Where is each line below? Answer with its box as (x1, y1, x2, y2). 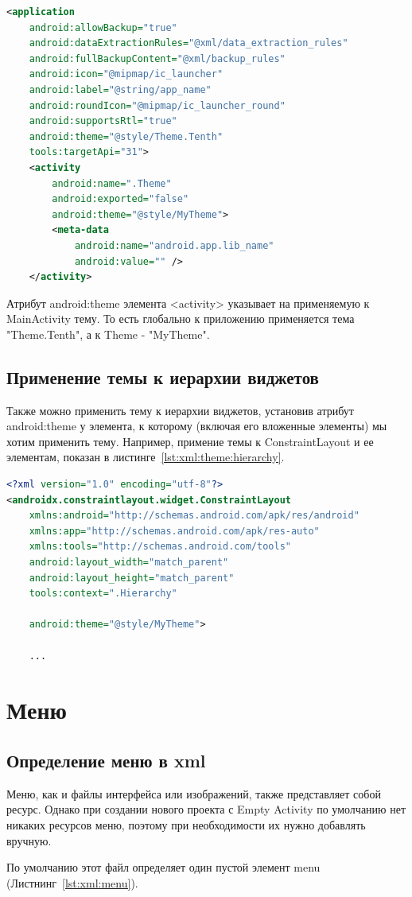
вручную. (6, 832, 52, 848)
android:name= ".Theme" (52, 177, 172, 189)
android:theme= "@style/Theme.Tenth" (29, 130, 223, 142)
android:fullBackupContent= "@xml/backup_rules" (29, 52, 286, 64)
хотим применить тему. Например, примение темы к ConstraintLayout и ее (6, 433, 374, 449)
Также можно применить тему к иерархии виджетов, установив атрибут (6, 402, 354, 418)
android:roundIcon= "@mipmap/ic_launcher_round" (29, 99, 286, 111)
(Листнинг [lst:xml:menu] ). (6, 874, 138, 891)
